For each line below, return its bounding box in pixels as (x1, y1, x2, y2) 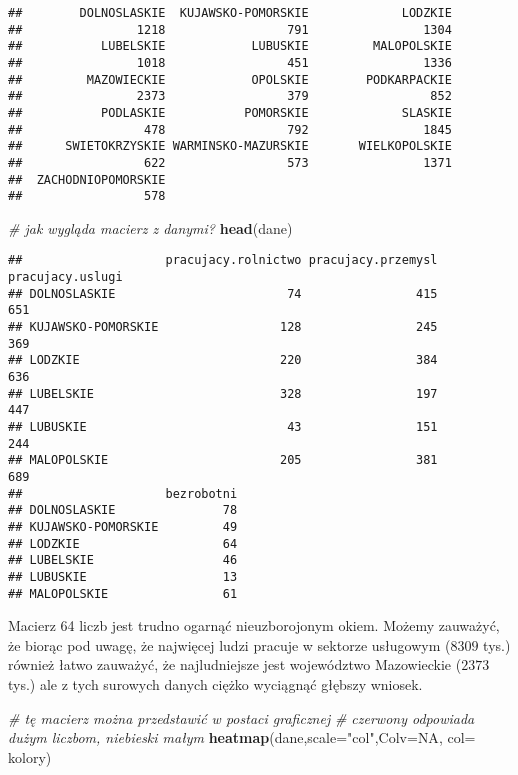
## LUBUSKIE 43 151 (8, 420, 438, 435)
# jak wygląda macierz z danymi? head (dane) (8, 217, 293, 238)
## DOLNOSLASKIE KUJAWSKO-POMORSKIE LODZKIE (8, 6, 452, 20)
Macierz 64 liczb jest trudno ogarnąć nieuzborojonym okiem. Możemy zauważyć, (8, 615, 500, 636)
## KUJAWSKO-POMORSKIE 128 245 (8, 320, 438, 335)
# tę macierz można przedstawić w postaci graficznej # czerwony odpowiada (8, 707, 475, 728)
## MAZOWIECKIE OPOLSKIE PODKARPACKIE (8, 72, 452, 87)
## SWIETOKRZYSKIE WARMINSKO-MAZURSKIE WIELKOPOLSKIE (8, 139, 452, 154)
